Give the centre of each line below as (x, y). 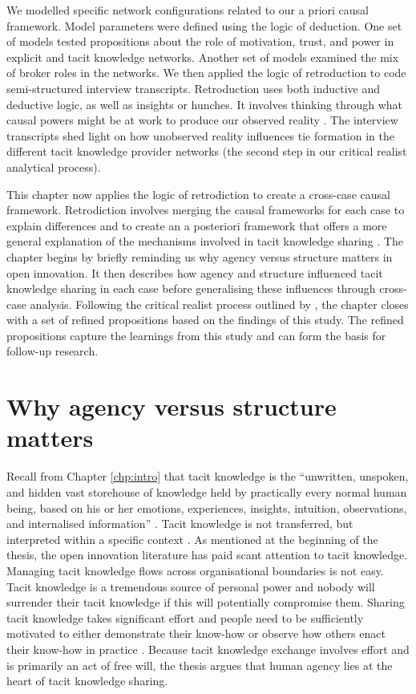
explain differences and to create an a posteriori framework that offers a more (197, 225)
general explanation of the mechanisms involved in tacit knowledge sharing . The (205, 241)
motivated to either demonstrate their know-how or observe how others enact (196, 633)
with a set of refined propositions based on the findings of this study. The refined (205, 320)
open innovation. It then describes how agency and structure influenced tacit (195, 272)
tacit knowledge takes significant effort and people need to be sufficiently (185, 617)
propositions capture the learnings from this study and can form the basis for (196, 335)
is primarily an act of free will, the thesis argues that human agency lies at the (200, 665)
